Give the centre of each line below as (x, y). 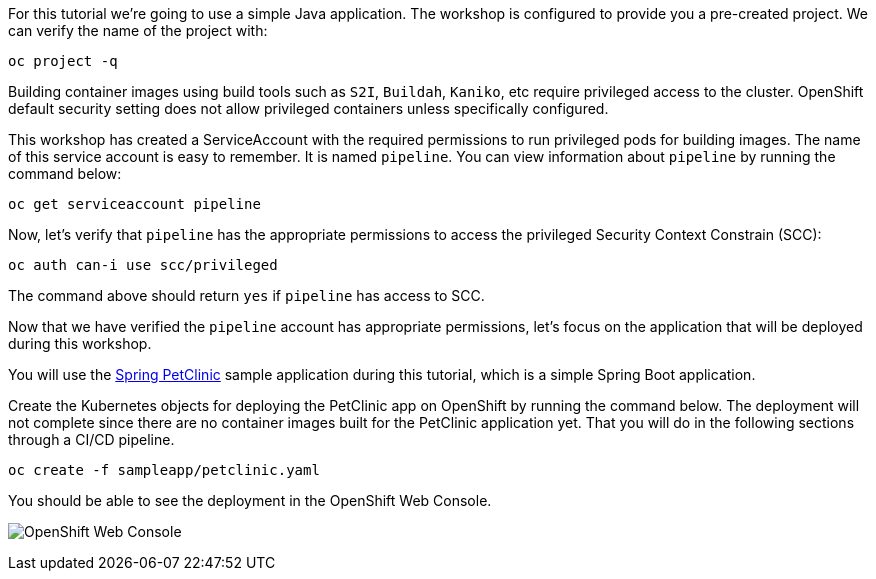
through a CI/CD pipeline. (91, 439)
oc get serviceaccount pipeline (134, 204)
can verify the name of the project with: (138, 30)
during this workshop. (80, 343)
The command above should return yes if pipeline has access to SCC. (246, 295)
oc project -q (63, 61)
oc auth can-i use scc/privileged (143, 265)
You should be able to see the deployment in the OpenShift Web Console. (250, 500)
